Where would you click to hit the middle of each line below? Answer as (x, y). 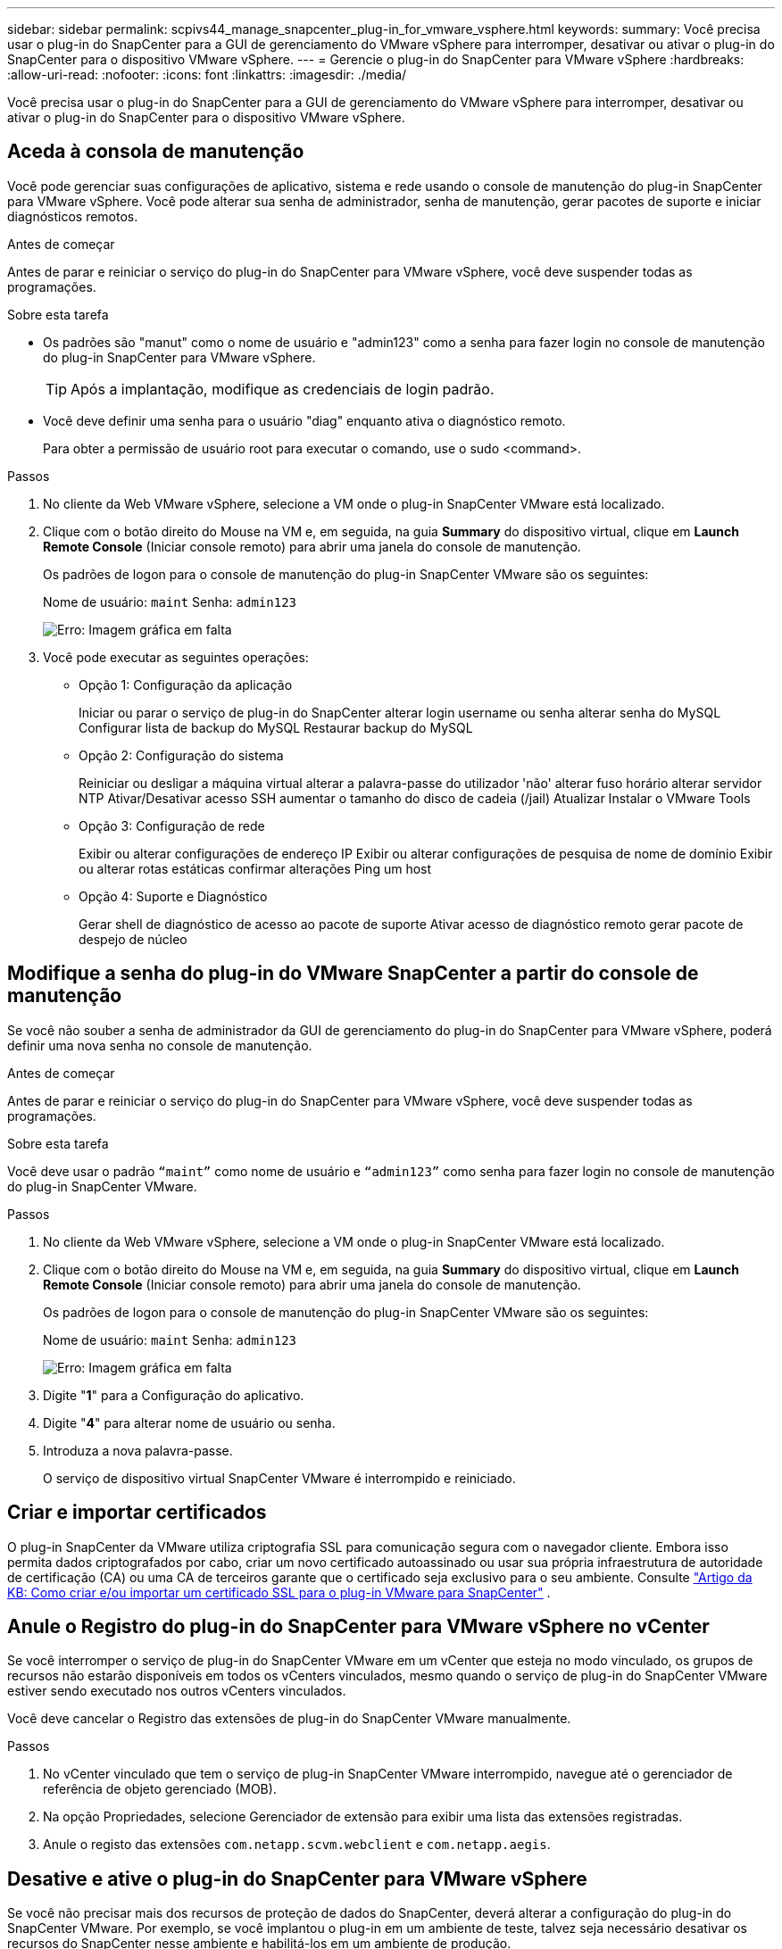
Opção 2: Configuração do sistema (181, 755)
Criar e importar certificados (137, 1513)
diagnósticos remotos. (73, 216)
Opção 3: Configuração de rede (172, 825)
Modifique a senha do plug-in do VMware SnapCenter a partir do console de (353, 974)
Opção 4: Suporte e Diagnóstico (173, 896)
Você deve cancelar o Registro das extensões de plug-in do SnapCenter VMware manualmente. (289, 1719)
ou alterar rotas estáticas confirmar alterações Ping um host (255, 868)
